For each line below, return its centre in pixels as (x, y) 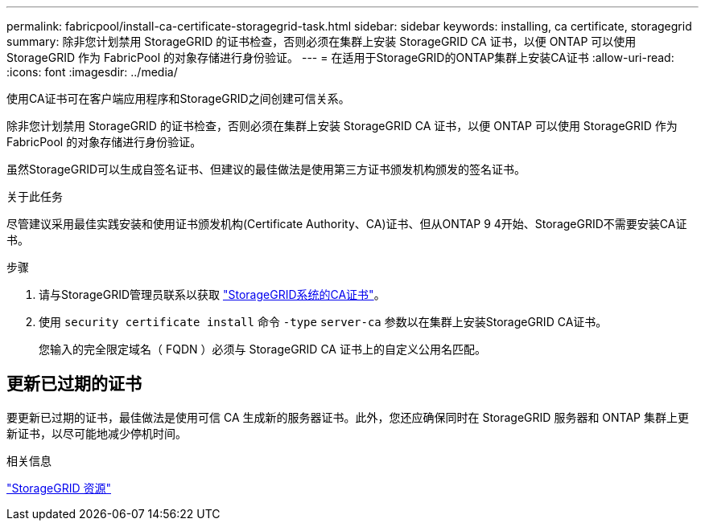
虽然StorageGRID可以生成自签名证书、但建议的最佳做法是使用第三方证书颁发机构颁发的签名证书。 (266, 169)
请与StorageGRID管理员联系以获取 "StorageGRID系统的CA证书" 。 (212, 294)
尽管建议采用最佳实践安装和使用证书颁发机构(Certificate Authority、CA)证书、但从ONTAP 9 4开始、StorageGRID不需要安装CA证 (347, 224)
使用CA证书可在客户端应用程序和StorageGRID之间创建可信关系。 (178, 98)
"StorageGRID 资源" (59, 488)
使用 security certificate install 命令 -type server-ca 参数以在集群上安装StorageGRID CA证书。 (323, 322)
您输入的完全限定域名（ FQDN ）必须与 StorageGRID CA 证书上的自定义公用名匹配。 (262, 349)
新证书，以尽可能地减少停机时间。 (97, 433)
